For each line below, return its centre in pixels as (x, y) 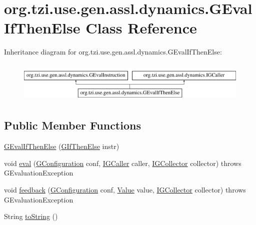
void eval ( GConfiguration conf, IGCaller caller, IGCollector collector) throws (123, 163)
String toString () (31, 216)
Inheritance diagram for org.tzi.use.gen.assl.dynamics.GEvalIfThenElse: (113, 52)
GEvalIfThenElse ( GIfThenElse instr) (62, 146)
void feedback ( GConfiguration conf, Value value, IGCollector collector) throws (125, 189)
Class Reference (141, 28)
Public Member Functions (72, 125)
